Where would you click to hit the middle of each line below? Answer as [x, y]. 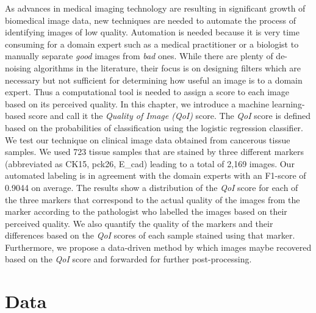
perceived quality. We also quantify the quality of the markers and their [139, 223]
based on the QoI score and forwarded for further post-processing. [128, 259]
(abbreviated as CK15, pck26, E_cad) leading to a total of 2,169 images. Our [150, 163]
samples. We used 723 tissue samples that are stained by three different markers [155, 152]
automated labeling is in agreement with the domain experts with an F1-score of [156, 175]
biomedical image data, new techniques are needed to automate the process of [151, 20]
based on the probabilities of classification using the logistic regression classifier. [154, 127]
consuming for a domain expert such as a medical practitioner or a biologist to [152, 44]
